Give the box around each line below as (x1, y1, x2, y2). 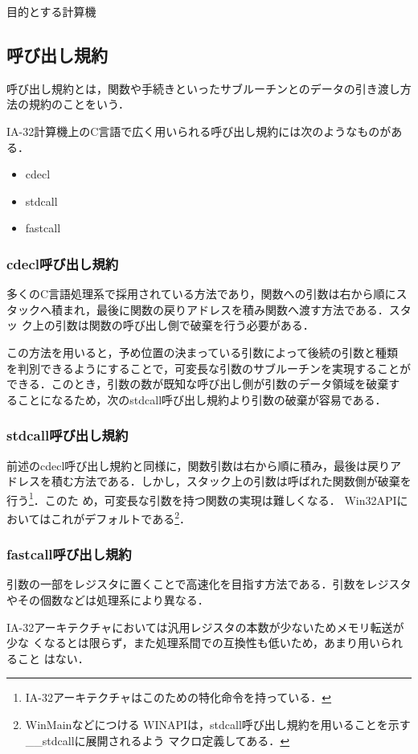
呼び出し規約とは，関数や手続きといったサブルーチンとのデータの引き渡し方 (6, 80, 412, 96)
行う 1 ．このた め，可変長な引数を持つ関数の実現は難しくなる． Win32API (6, 489, 397, 508)
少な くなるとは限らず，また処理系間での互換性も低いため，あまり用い (6, 634, 380, 651)
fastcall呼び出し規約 (6, 544, 132, 564)
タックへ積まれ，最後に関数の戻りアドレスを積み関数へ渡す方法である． (6, 301, 389, 318)
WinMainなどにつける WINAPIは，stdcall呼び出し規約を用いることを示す (25, 716, 411, 733)
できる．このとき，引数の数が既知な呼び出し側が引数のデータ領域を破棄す (6, 375, 400, 392)
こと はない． (17, 650, 89, 666)
